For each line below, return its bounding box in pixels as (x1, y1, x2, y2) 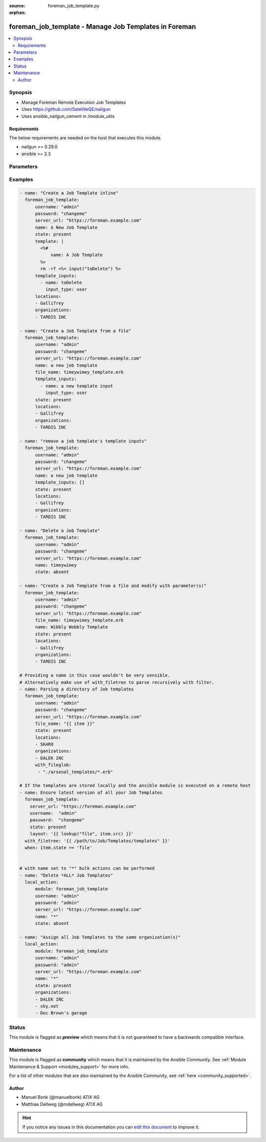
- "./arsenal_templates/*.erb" (37, 769, 113, 775)
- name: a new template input (40, 383, 113, 389)
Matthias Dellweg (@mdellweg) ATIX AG (21, 1101, 103, 1107)
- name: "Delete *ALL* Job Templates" (19, 872, 113, 878)
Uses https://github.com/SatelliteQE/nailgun (21, 106, 111, 112)
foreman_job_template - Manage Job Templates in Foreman (9, 23, 196, 31)
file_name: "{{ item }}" (35, 720, 96, 726)
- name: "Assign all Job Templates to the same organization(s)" (19, 935, 181, 940)
